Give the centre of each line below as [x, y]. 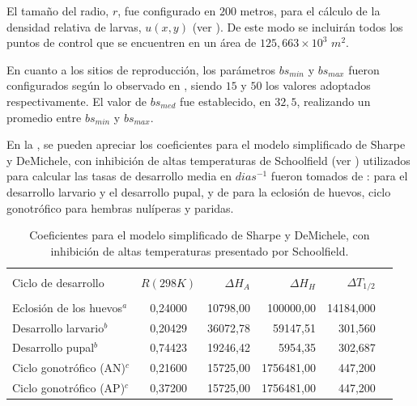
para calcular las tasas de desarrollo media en [119, 176]
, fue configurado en [167, 11]
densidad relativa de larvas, [74, 26]
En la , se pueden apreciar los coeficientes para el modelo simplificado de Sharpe [206, 144]
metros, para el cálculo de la [310, 11]
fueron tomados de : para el [339, 176]
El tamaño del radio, [58, 11]
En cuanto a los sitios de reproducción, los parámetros [141, 69]
